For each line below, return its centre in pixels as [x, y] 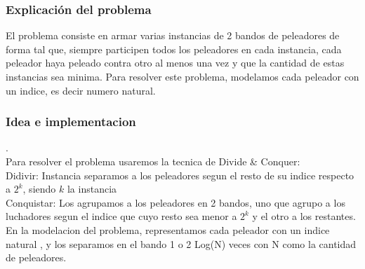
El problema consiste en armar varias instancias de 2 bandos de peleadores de [173, 35]
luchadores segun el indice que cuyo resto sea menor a [121, 216]
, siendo [39, 189]
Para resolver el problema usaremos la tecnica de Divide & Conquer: [153, 161]
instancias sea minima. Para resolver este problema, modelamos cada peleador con [182, 76]
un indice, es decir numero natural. [81, 90]
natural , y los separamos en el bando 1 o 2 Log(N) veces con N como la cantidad [181, 243]
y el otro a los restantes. [304, 216]
